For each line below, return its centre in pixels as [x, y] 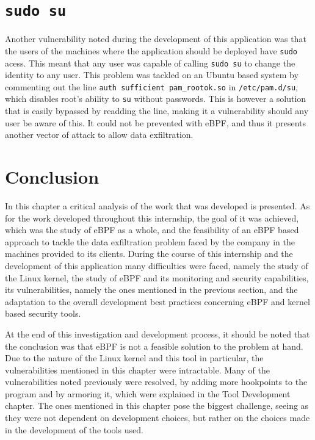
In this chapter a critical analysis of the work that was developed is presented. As [157, 205]
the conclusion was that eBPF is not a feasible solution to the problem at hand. [154, 346]
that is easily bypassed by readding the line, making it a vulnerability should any [157, 111]
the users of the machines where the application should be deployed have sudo [151, 50]
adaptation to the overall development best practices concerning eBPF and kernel [157, 301]
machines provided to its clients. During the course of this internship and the [149, 254]
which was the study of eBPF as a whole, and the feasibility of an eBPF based [152, 230]
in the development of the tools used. [74, 429]
